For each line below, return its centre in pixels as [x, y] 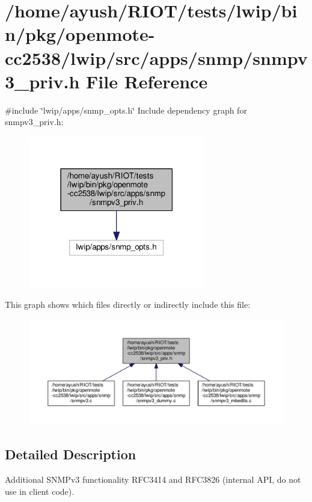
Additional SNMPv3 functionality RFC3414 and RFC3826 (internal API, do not [153, 479]
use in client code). [40, 491]
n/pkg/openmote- [80, 34]
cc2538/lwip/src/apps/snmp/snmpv [156, 57]
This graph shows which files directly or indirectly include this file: [128, 305]
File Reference [147, 81]
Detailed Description [71, 454]
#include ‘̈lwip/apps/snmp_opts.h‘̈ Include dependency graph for [126, 110]
